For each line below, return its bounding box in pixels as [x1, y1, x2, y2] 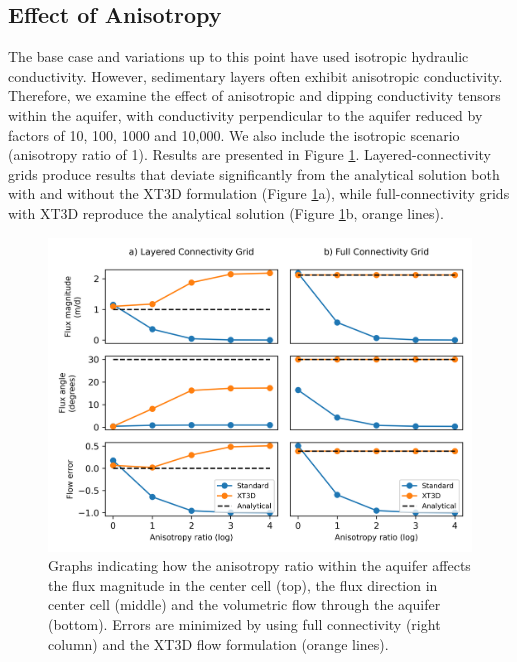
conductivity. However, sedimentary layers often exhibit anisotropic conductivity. [8, 65, 503, 86]
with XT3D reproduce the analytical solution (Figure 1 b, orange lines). [8, 202, 444, 223]
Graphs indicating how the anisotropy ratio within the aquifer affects [48, 555, 471, 576]
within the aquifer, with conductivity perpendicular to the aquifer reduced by [8, 104, 483, 125]
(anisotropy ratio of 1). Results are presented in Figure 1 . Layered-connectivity [8, 144, 491, 165]
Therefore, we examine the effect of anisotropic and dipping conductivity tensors [8, 85, 501, 106]
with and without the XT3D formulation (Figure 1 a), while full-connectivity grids [8, 183, 510, 204]
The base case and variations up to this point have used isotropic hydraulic [8, 46, 469, 67]
